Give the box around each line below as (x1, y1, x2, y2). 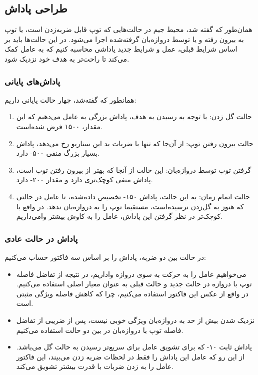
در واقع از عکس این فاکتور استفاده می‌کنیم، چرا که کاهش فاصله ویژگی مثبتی (16, 288, 249, 298)
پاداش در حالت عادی (4, 232, 78, 244)
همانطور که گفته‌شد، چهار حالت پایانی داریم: (4, 94, 136, 105)
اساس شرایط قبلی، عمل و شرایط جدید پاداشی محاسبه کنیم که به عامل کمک (4, 44, 237, 54)
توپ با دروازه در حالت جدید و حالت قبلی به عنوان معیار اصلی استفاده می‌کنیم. (16, 278, 252, 289)
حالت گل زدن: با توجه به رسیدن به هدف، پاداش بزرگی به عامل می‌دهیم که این (16, 111, 252, 122)
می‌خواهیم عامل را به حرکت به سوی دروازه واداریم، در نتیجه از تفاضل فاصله (16, 268, 246, 279)
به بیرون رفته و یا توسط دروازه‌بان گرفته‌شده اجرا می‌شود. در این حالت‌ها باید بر (4, 34, 244, 44)
